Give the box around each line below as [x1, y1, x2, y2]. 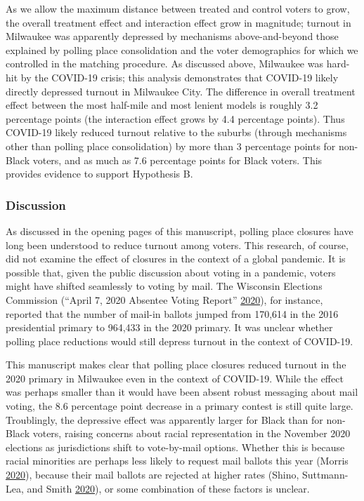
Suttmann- [301, 467, 349, 482]
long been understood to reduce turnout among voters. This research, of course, [6, 237, 349, 252]
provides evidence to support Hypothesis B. [6, 166, 193, 181]
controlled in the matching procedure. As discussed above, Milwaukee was [6, 56, 323, 71]
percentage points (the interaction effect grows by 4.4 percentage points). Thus [6, 111, 345, 126]
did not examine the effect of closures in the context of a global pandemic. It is [6, 251, 346, 266]
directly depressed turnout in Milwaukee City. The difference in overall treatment [6, 83, 356, 98]
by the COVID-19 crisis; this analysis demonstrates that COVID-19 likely [20, 69, 339, 84]
